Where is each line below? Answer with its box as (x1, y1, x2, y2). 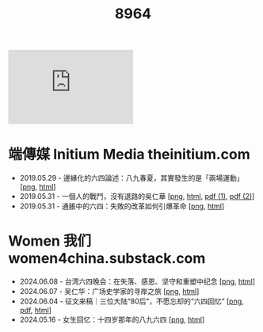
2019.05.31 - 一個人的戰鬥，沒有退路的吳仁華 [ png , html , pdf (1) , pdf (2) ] (19, 192, 255, 201)
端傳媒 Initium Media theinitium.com (8, 146, 251, 163)
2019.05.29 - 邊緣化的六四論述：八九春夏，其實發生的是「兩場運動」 (19, 174, 244, 183)
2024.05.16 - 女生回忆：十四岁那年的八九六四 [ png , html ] (19, 315, 205, 325)
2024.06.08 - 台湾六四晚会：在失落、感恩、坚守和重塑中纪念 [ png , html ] (19, 277, 256, 286)
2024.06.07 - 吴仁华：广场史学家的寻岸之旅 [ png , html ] (19, 287, 200, 296)
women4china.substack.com (8, 250, 206, 268)
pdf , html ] (19, 306, 51, 315)
